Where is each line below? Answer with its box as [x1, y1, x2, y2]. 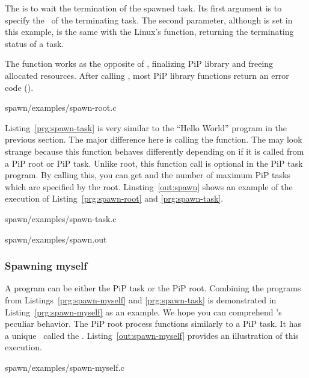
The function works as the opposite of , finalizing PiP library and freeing [5, 57, 274, 70]
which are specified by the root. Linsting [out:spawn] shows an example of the [5, 180, 293, 193]
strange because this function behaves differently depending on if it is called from [5, 144, 304, 157]
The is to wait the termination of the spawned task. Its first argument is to [5, 2, 282, 14]
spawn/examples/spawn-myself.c [5, 361, 124, 373]
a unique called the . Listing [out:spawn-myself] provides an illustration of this [5, 329, 299, 341]
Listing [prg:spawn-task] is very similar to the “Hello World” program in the [5, 121, 287, 134]
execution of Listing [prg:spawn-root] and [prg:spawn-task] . [5, 192, 224, 205]
